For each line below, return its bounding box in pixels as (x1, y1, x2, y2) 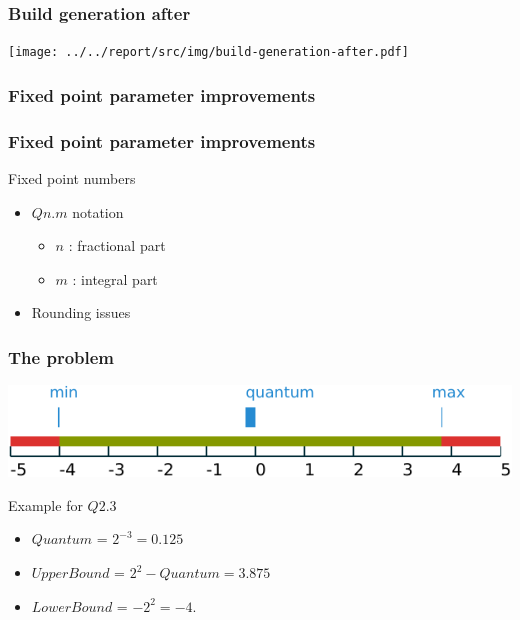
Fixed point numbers (8, 167, 136, 188)
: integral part (72, 268, 158, 289)
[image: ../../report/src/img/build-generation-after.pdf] (8, 45, 409, 60)
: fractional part (68, 235, 166, 256)
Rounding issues (31, 302, 131, 323)
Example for (8, 494, 83, 515)
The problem (8, 344, 115, 369)
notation (72, 201, 124, 222)
